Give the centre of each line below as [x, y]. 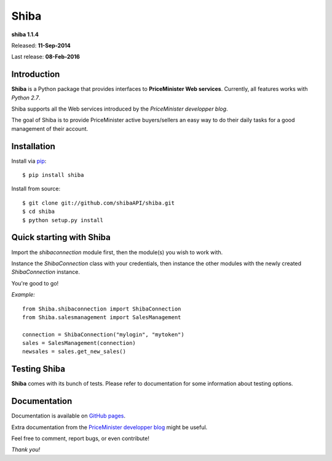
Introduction [36, 75]
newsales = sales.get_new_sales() [74, 352]
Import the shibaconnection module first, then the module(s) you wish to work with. [117, 252]
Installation [33, 146]
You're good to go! [35, 283]
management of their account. [50, 128]
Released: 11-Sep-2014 [41, 45]
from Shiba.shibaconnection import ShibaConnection [102, 309]
